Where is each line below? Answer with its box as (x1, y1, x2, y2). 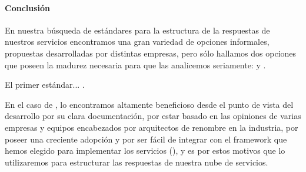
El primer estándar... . (5, 78, 85, 91)
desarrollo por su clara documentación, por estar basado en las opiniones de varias (5, 110, 301, 122)
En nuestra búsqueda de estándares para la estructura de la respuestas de (5, 24, 270, 36)
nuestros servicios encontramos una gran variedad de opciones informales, (5, 35, 270, 48)
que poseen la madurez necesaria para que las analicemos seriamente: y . (5, 58, 266, 71)
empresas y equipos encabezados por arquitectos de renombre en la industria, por (5, 121, 298, 133)
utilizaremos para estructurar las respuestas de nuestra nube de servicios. (5, 156, 268, 168)
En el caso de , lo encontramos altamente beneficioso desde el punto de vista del (5, 98, 294, 110)
